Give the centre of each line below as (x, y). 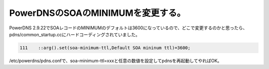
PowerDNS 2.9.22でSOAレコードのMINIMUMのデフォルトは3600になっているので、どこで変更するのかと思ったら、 (128, 28)
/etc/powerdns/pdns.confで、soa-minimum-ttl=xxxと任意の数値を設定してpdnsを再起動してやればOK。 (116, 61)
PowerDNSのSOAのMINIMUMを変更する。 (97, 13)
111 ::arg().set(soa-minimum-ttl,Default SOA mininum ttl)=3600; (105, 48)
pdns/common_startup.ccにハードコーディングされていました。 (75, 34)
